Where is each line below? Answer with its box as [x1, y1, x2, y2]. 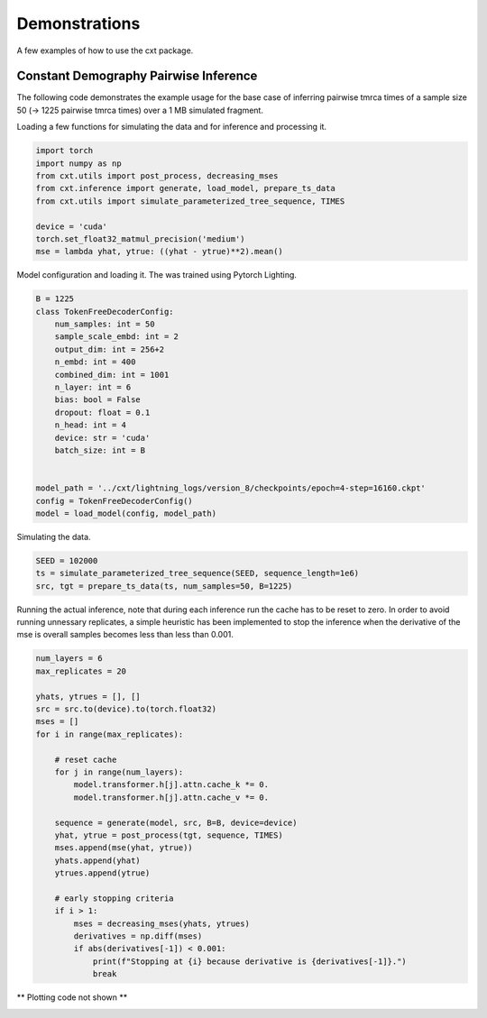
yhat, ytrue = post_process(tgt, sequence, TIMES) [54, 830, 283, 840]
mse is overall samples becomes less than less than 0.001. [16, 629, 234, 640]
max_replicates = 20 [35, 665, 126, 676]
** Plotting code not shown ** [16, 992, 128, 1003]
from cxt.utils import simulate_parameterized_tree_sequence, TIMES [35, 196, 345, 206]
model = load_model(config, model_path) [35, 508, 216, 518]
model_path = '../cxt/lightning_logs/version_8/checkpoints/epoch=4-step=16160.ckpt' [35, 483, 426, 493]
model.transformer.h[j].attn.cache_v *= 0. [73, 792, 270, 802]
